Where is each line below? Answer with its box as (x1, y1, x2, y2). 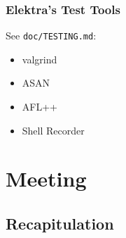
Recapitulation (6, 213, 114, 234)
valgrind (22, 51, 57, 66)
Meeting (6, 164, 87, 193)
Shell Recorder (22, 123, 85, 137)
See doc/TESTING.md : (6, 28, 97, 43)
